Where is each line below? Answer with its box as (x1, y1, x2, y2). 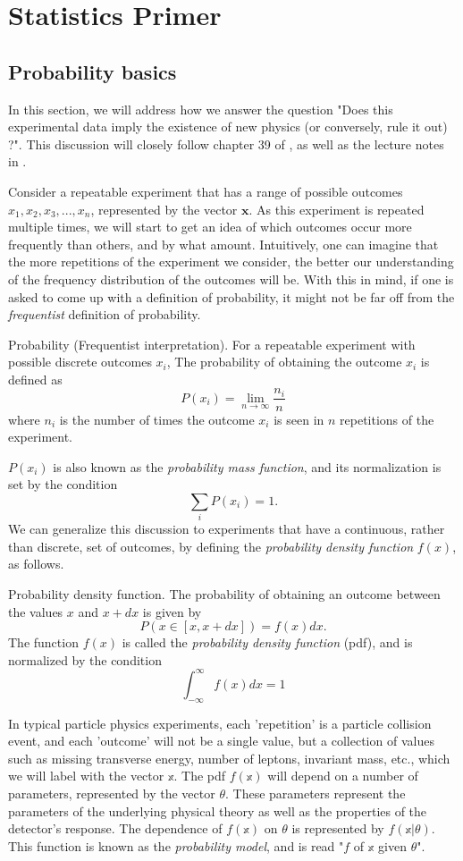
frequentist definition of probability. (8, 305, 201, 324)
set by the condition (8, 475, 118, 494)
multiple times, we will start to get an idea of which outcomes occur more (8, 217, 412, 236)
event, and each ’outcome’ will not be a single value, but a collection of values (8, 731, 434, 750)
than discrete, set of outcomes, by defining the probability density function (8, 536, 414, 555)
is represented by (291, 819, 384, 838)
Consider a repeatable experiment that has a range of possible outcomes (8, 181, 403, 200)
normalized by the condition (8, 650, 162, 669)
